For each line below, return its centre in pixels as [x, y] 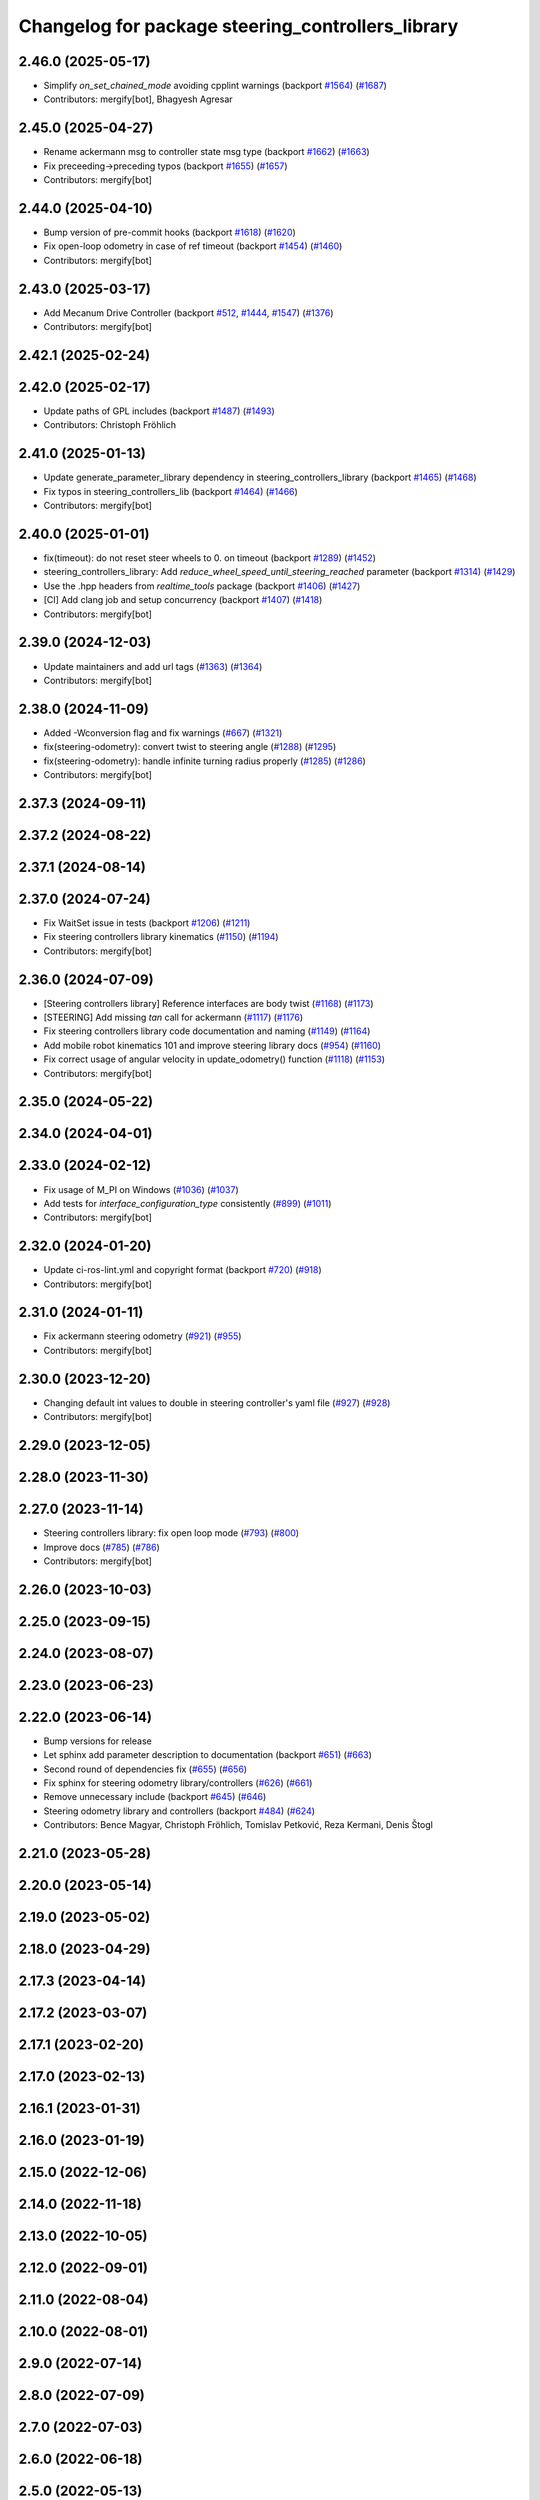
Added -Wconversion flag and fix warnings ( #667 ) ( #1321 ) [163, 732]
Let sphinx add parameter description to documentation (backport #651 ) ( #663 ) [207, 1755]
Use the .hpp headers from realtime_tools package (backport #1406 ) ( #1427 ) [202, 586]
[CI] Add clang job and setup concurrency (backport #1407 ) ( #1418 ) [183, 600]
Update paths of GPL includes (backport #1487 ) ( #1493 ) [159, 411]
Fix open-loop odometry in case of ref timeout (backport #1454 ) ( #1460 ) [193, 246]
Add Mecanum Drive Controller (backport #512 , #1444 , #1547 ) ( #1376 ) [188, 312]
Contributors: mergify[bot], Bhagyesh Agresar [138, 99]
